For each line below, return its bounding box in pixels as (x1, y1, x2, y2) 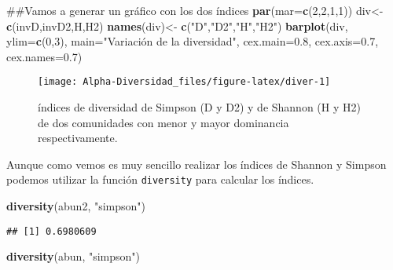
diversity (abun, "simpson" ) (6, 248, 141, 265)
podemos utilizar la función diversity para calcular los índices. (6, 171, 314, 188)
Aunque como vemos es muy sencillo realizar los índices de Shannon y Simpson (6, 155, 387, 172)
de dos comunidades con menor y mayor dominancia (38, 114, 289, 130)
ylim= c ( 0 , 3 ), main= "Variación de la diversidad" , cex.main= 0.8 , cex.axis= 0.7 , (6, 33, 379, 49)
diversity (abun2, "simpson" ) (6, 198, 146, 214)
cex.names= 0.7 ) (6, 48, 83, 64)
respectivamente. (38, 130, 118, 146)
